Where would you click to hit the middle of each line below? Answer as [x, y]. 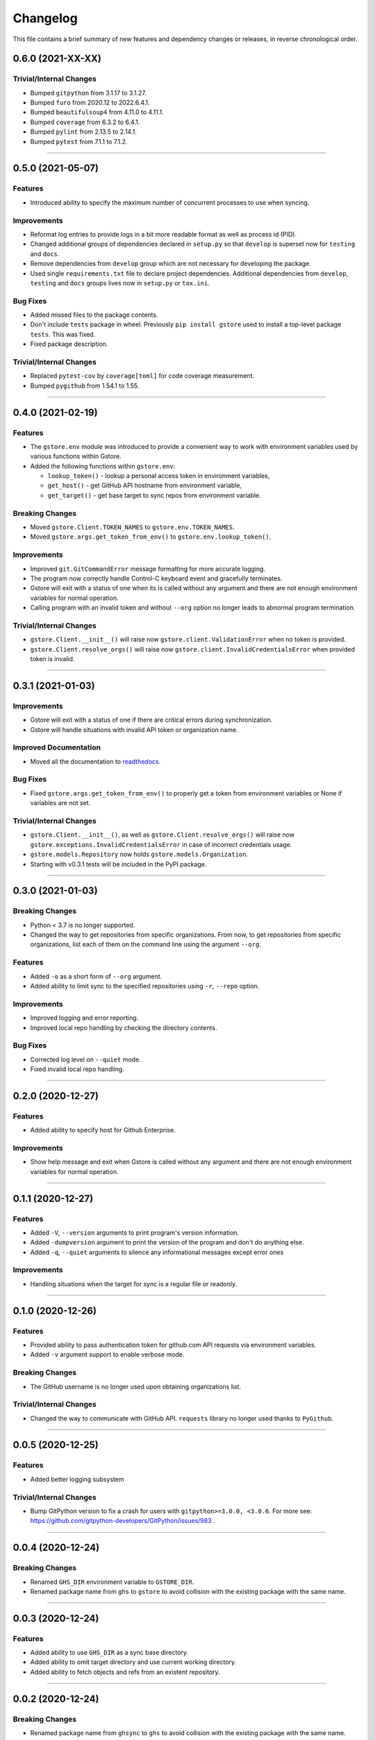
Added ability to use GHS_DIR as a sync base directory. [109, 1652]
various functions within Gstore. [76, 457]
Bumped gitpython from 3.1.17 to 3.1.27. [89, 93]
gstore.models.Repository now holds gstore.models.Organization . [139, 854]
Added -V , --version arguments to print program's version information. [135, 1233]
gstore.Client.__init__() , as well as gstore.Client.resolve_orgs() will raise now [162, 835]
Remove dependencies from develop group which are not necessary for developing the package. [171, 264]
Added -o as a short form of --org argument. [96, 976]
